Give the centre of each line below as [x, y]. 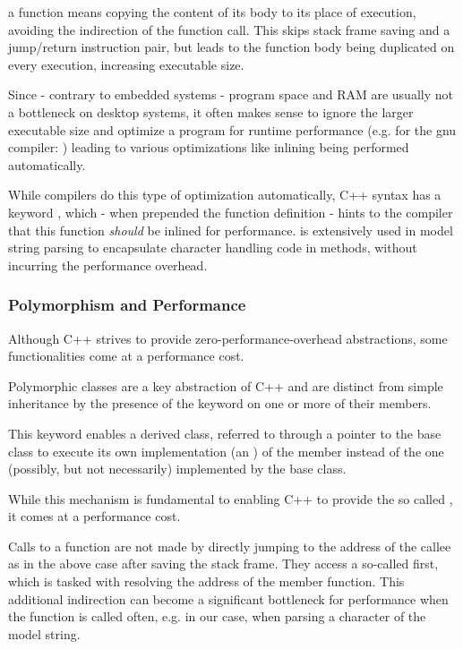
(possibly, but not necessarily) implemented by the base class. [177, 469]
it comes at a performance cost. [94, 516]
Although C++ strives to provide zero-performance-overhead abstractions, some [228, 338]
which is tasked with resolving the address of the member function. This [206, 581]
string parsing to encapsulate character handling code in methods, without [213, 248]
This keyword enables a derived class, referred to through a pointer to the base [225, 433]
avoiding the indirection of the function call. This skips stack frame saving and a [229, 29]
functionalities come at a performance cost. [126, 356]
